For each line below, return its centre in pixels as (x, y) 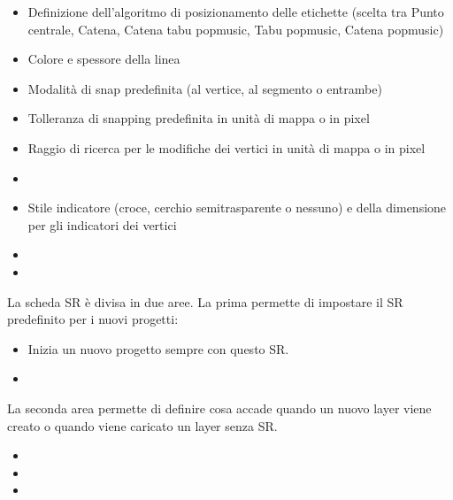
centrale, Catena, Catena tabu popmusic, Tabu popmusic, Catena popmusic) (236, 29)
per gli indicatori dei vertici (102, 224)
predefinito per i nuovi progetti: (93, 319)
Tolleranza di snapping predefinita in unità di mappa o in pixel (199, 118)
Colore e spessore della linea (104, 59)
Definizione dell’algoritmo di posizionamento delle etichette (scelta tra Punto (236, 12)
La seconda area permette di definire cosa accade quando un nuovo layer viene (219, 408)
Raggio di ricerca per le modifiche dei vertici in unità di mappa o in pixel (226, 147)
